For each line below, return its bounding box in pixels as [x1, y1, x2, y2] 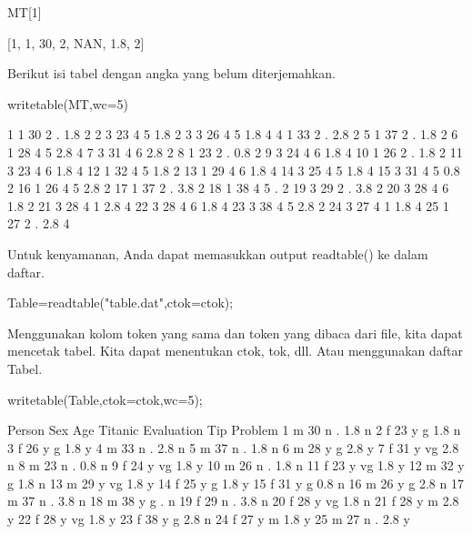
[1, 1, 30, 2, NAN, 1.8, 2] [7, 33, 145, 52]
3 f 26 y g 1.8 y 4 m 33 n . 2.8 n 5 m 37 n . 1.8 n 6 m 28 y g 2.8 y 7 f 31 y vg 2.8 [7, 438, 459, 457]
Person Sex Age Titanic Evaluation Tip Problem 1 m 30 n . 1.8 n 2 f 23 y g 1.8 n [7, 420, 461, 439]
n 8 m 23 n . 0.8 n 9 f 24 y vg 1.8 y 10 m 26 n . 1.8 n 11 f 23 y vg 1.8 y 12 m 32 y [7, 456, 465, 475]
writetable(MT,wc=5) [7, 94, 129, 113]
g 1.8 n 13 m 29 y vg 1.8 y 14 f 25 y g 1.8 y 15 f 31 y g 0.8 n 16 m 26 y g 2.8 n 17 [7, 473, 464, 492]
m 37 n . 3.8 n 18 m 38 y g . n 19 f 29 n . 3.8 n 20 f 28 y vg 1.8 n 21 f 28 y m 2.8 [7, 491, 459, 510]
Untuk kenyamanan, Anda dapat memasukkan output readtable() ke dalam [7, 244, 428, 263]
